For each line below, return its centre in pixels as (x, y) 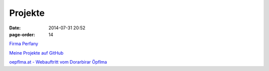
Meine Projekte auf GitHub (36, 53)
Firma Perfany (24, 44)
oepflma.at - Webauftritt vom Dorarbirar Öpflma (58, 62)
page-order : (22, 34)
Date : (15, 28)
